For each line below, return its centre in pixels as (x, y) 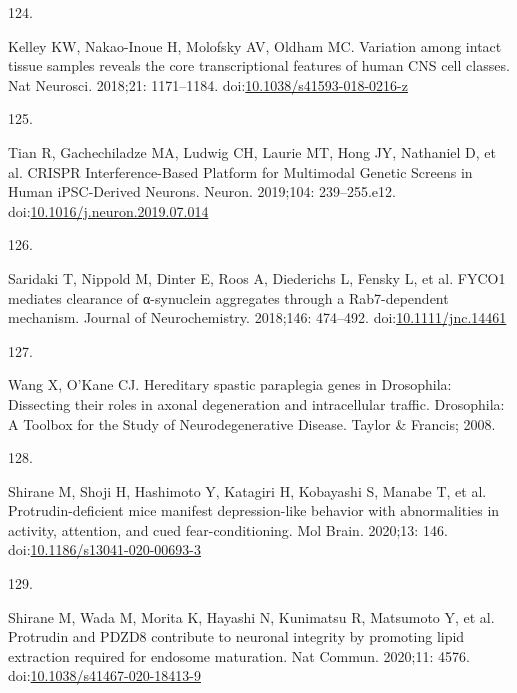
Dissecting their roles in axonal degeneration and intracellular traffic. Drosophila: (256, 403)
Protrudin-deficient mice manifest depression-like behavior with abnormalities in (254, 510)
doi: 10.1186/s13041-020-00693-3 (104, 549)
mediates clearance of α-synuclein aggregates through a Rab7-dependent (228, 297)
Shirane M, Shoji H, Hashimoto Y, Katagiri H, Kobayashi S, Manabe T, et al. (247, 490)
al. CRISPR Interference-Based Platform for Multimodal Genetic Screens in (240, 171)
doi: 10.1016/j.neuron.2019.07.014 (108, 210)
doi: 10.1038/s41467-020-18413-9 (104, 675)
